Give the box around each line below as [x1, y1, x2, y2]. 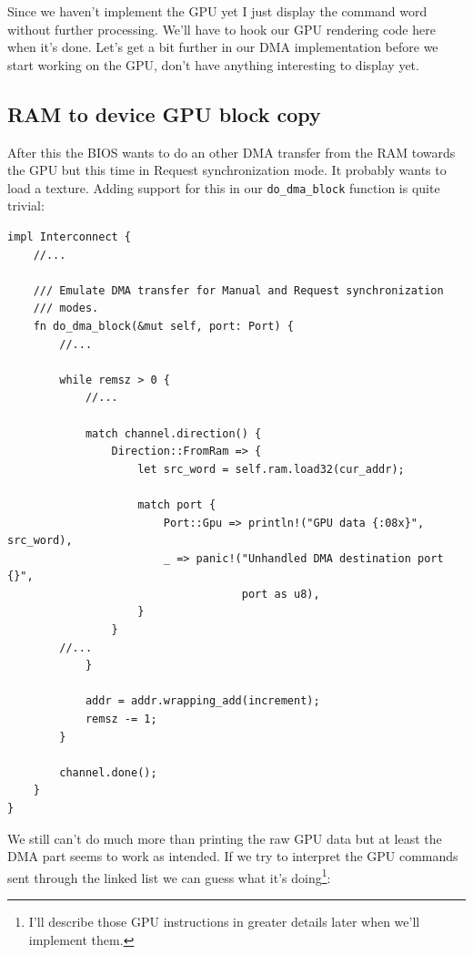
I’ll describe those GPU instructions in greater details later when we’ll [28, 912, 420, 931]
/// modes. [33, 302, 99, 315]
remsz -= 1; [85, 713, 157, 726]
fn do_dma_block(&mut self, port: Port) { [33, 319, 294, 333]
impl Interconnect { [7, 231, 132, 244]
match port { [137, 498, 216, 511]
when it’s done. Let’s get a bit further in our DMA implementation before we [7, 37, 438, 56]
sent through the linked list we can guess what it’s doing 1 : [7, 865, 331, 887]
